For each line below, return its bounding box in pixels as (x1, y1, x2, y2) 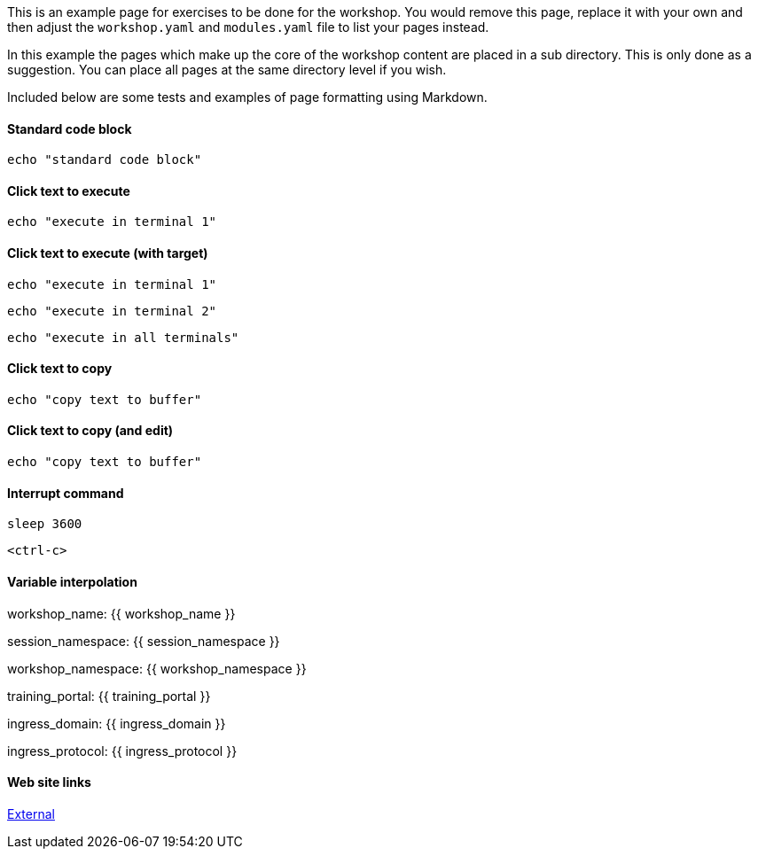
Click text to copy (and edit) (7, 423, 174, 439)
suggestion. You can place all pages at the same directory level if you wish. (7, 62, 447, 77)
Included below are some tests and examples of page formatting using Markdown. (7, 89, 488, 105)
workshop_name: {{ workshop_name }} (7, 605, 236, 621)
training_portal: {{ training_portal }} (7, 688, 211, 704)
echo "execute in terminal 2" (7, 303, 217, 318)
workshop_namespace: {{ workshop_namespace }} (7, 660, 307, 676)
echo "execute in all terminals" (7, 330, 239, 345)
